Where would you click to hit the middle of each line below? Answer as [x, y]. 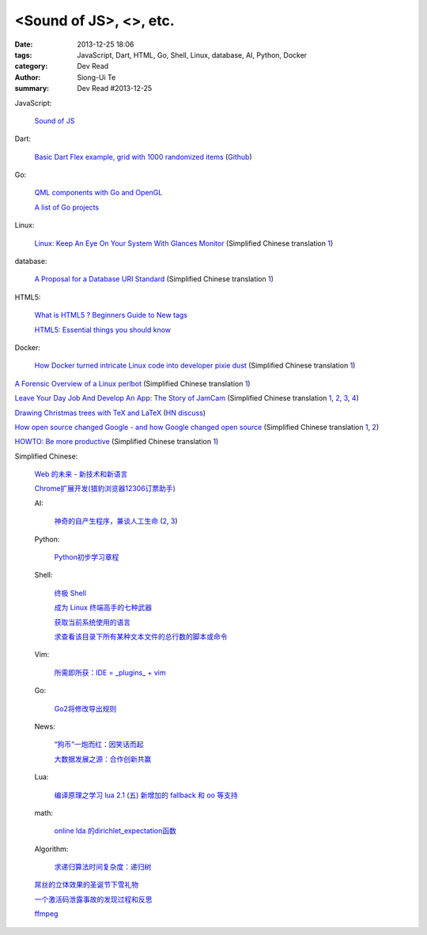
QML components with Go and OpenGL [98, 193]
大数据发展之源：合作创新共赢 [103, 759]
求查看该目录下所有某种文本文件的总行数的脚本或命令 [141, 637]
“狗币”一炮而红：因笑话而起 [99, 745]
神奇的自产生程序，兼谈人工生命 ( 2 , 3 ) [116, 521]
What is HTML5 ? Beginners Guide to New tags [111, 315]
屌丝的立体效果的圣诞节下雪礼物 [86, 884]
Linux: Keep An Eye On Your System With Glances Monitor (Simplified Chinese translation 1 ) [184, 243]
